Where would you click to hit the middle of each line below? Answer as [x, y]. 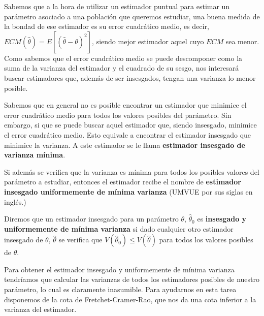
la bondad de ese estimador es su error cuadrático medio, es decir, [107, 26]
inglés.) [15, 201]
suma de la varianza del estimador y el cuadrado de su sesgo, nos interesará [122, 68]
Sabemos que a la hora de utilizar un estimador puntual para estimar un [117, 6]
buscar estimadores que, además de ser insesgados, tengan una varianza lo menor [130, 77]
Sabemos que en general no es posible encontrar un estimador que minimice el [125, 105]
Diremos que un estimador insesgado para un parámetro [91, 219]
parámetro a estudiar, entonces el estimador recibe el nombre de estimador [123, 182]
